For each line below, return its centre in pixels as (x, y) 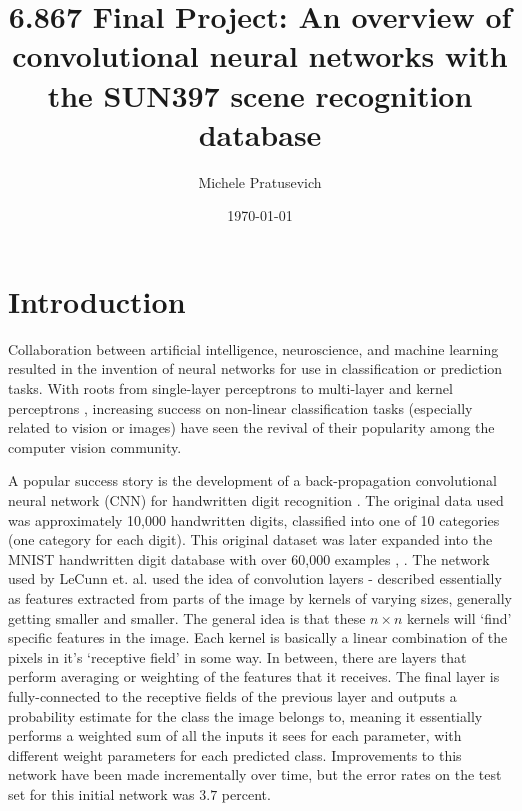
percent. (246, 793)
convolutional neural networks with (260, 55)
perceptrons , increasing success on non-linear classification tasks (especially (240, 407)
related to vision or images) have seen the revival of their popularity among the (251, 427)
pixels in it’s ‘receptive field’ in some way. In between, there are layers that (237, 656)
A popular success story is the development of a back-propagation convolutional (252, 480)
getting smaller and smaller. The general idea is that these (187, 617)
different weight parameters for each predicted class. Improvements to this (235, 754)
